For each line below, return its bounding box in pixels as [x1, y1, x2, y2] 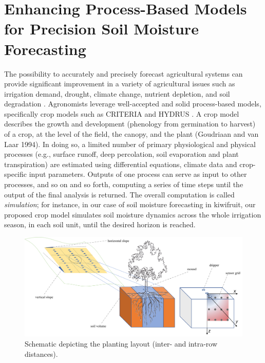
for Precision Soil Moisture [4, 18, 199, 39]
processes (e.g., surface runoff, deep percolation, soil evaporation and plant [4, 149, 239, 159]
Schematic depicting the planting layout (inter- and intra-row [25, 338, 218, 349]
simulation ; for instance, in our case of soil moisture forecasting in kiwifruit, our [4, 199, 256, 210]
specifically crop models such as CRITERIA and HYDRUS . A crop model [4, 108, 239, 119]
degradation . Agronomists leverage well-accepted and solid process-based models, [4, 98, 261, 109]
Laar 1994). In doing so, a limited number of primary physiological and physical [4, 138, 256, 149]
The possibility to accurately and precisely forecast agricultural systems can [4, 68, 243, 79]
